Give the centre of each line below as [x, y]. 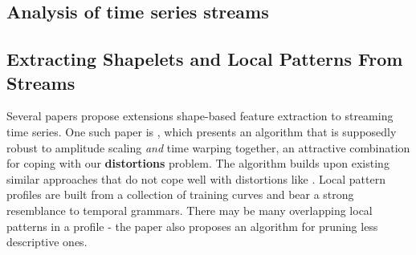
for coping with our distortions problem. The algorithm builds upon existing [198, 163]
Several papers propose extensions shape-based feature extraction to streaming [200, 116]
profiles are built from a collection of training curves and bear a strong [180, 194]
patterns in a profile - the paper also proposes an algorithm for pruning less [192, 226]
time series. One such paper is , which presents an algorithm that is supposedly [202, 131]
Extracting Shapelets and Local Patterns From [205, 59]
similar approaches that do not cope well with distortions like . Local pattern [196, 178]
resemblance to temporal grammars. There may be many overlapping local [190, 210]
